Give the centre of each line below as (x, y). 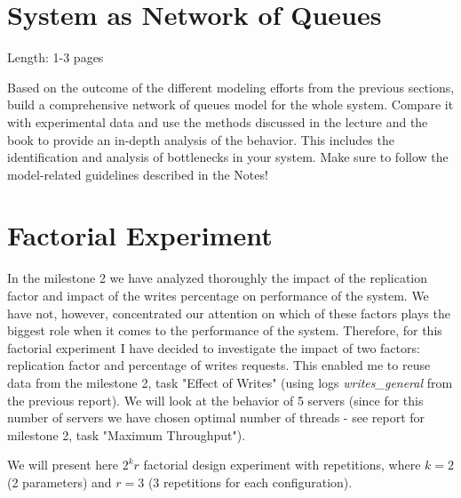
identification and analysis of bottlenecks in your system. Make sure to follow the (228, 157)
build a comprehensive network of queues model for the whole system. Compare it (230, 104)
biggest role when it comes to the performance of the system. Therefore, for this (225, 330)
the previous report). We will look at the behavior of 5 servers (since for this (215, 400)
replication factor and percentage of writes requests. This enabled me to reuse (219, 365)
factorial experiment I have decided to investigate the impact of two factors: (214, 347)
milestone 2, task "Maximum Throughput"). (127, 434)
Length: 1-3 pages (56, 57)
